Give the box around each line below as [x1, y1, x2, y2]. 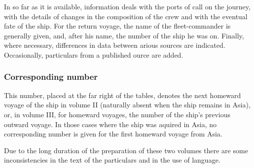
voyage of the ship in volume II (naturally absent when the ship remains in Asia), [4, 100, 251, 110]
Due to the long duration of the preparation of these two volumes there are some [4, 145, 248, 155]
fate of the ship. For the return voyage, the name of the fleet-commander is [4, 21, 231, 31]
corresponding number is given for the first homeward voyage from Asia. [4, 129, 222, 139]
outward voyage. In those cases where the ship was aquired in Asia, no [4, 119, 217, 129]
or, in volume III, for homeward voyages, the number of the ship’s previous [4, 109, 231, 119]
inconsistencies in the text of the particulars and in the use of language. [4, 155, 220, 165]
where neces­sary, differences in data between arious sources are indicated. [4, 40, 225, 50]
